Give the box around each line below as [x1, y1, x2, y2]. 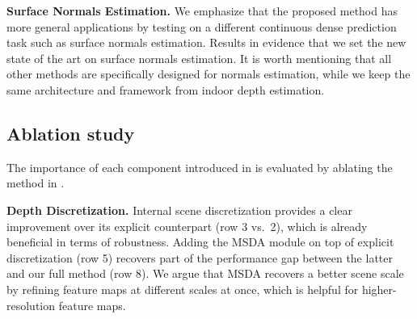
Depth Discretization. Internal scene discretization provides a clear [6, 201, 352, 218]
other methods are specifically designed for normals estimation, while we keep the [6, 65, 411, 82]
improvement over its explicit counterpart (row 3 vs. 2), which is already [6, 217, 368, 234]
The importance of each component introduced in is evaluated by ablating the [6, 158, 393, 175]
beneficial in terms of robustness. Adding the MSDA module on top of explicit [6, 233, 394, 250]
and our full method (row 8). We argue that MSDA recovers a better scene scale [6, 265, 404, 282]
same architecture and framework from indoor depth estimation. [6, 81, 325, 98]
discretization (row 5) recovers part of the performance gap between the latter [6, 249, 393, 266]
